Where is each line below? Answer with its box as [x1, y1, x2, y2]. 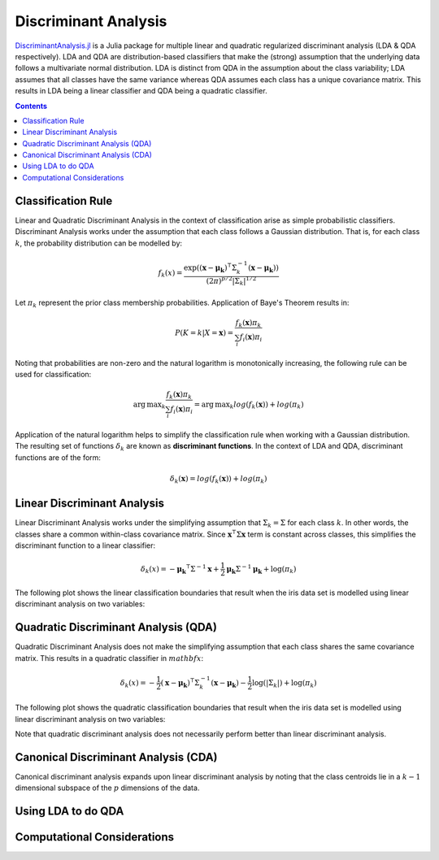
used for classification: [15, 369, 92, 379]
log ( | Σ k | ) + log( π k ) [252, 678, 317, 689]
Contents [15, 101, 48, 111]
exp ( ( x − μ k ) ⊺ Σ [183, 261, 237, 274]
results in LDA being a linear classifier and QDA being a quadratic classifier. [15, 86, 267, 96]
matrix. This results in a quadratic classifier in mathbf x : [15, 653, 204, 662]
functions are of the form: [15, 452, 102, 463]
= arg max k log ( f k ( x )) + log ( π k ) [193, 399, 304, 410]
